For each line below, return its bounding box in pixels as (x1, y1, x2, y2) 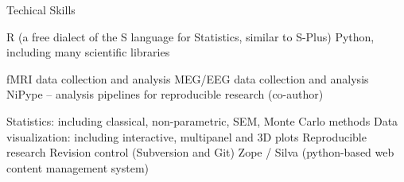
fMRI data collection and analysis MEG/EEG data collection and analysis (6, 70, 369, 87)
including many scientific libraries (6, 44, 170, 60)
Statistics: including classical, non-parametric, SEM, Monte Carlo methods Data (6, 112, 398, 129)
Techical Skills (6, 2, 76, 17)
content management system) (6, 159, 150, 176)
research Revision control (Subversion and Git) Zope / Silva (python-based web (6, 144, 394, 161)
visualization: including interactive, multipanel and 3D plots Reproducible (6, 128, 367, 145)
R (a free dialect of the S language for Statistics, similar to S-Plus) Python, (6, 28, 375, 45)
